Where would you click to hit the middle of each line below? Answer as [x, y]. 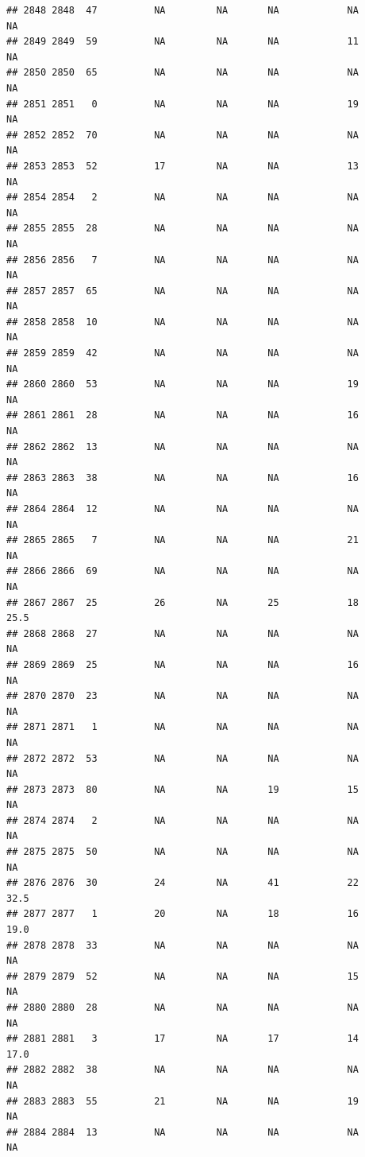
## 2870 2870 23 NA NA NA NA [182, 696]
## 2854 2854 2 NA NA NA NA [182, 198]
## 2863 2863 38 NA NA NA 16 [182, 478]
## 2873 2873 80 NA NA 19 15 [182, 789]
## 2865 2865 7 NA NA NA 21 [182, 540]
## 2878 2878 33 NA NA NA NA [182, 945]
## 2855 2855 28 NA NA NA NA [182, 229]
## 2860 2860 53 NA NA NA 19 [182, 384]
